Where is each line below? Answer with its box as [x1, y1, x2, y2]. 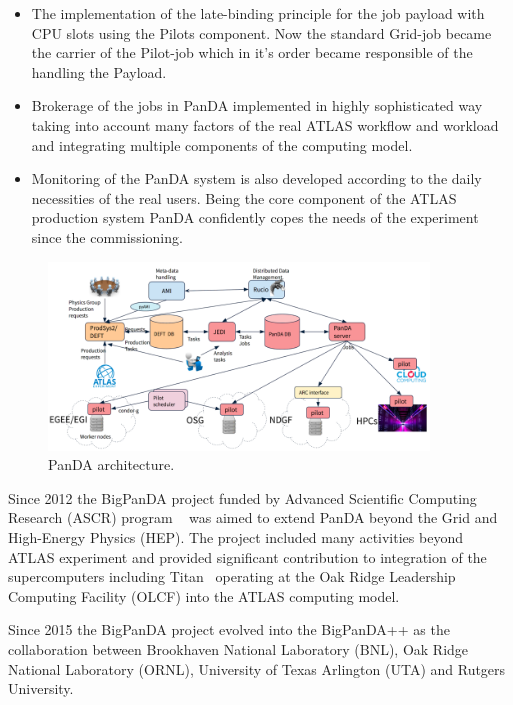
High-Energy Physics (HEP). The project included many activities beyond [8, 527, 463, 548]
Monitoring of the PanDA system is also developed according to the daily [31, 168, 482, 189]
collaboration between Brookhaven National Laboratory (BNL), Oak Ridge [8, 639, 469, 660]
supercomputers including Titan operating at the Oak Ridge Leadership [8, 566, 456, 587]
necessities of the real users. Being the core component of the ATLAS [31, 187, 457, 208]
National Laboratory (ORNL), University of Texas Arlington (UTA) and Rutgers [8, 658, 506, 679]
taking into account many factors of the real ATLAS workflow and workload [31, 114, 499, 135]
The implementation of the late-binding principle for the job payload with [31, 3, 485, 23]
